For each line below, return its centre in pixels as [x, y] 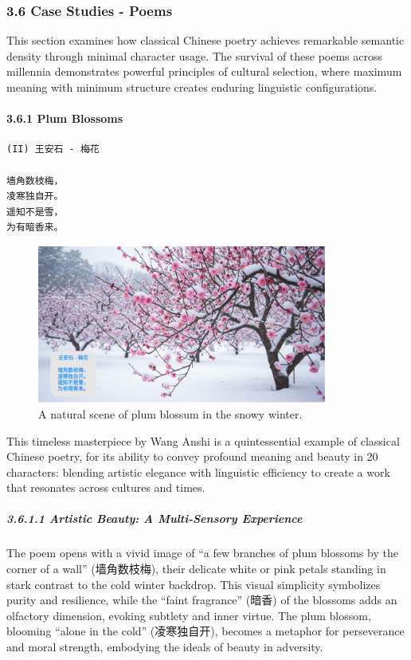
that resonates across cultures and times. [106, 487]
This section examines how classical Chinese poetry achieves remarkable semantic [205, 40]
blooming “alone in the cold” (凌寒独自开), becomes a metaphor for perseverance [205, 631]
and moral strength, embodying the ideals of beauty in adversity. [165, 646]
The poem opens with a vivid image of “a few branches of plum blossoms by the [202, 553]
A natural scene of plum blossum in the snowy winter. [170, 413]
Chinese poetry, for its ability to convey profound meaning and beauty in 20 [192, 456]
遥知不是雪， [35, 212]
